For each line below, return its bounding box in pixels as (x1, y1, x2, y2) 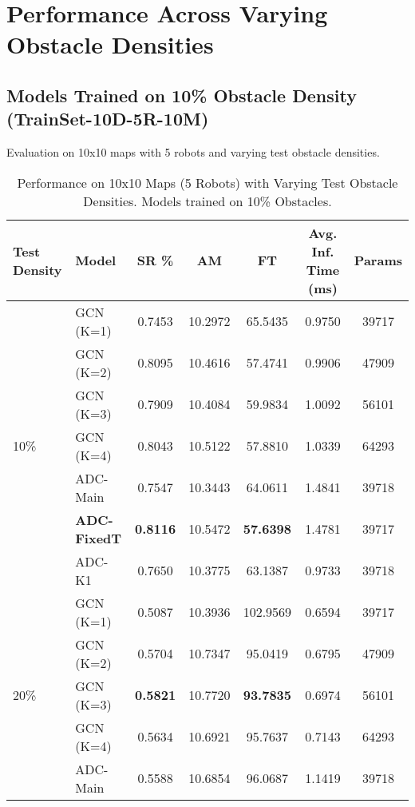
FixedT (75, 528, 122, 547)
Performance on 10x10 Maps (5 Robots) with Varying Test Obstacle (17, 173, 398, 192)
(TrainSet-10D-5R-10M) (6, 106, 209, 131)
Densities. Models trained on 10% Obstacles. (83, 191, 332, 210)
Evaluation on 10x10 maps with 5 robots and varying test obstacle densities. (6, 144, 380, 161)
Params (354, 251, 402, 270)
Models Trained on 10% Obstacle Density (6, 82, 357, 107)
